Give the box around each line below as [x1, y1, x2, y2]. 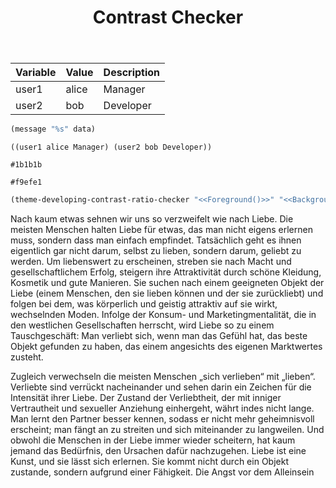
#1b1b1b [10, 160, 43, 170]
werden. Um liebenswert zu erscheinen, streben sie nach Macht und [10, 255, 292, 267]
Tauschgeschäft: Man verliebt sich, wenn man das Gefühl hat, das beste [10, 329, 308, 341]
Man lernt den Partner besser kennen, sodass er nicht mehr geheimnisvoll [10, 412, 315, 425]
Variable [15, 66, 57, 80]
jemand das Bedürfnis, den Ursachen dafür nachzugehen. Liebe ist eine [10, 444, 307, 456]
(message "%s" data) [10, 124, 97, 135]
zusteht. [10, 351, 44, 363]
